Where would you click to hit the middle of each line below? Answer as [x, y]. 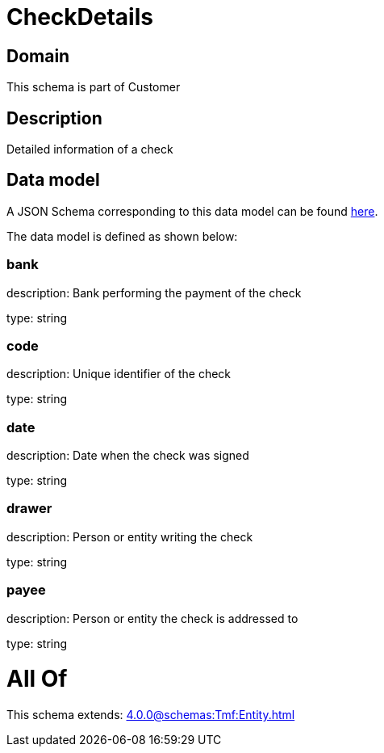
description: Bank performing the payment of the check [154, 292]
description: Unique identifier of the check [119, 374]
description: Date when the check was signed [128, 456]
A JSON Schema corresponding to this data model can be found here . [192, 211]
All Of [37, 679]
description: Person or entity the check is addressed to [152, 618]
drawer [29, 509]
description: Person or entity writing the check [130, 536]
